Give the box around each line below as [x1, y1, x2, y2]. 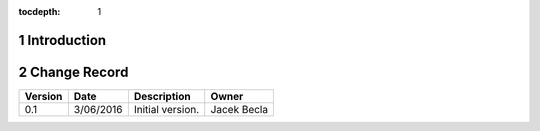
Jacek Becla [210, 102, 269, 116]
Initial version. [133, 102, 200, 116]
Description [133, 89, 191, 103]
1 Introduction [18, 31, 107, 49]
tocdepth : [18, 6, 61, 17]
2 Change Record [18, 63, 129, 80]
